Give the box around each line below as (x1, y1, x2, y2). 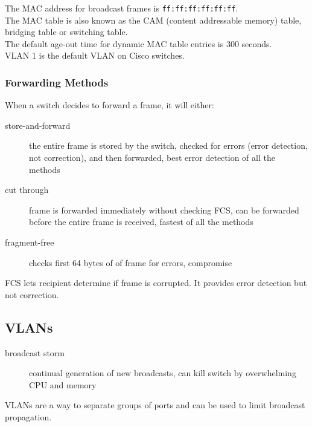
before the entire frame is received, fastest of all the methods (29, 215, 253, 228)
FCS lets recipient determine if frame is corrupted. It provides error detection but (5, 276, 307, 289)
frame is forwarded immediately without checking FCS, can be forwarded (29, 203, 299, 216)
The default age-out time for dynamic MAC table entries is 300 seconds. (5, 37, 272, 50)
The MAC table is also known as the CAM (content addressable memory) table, (5, 13, 302, 26)
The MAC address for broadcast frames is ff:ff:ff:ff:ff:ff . (5, 2, 238, 14)
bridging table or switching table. (5, 25, 128, 38)
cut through (5, 183, 49, 196)
